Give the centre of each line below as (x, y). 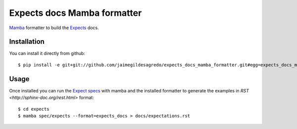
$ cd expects (34, 109)
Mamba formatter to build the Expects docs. (54, 28)
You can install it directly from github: (47, 53)
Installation (27, 42)
